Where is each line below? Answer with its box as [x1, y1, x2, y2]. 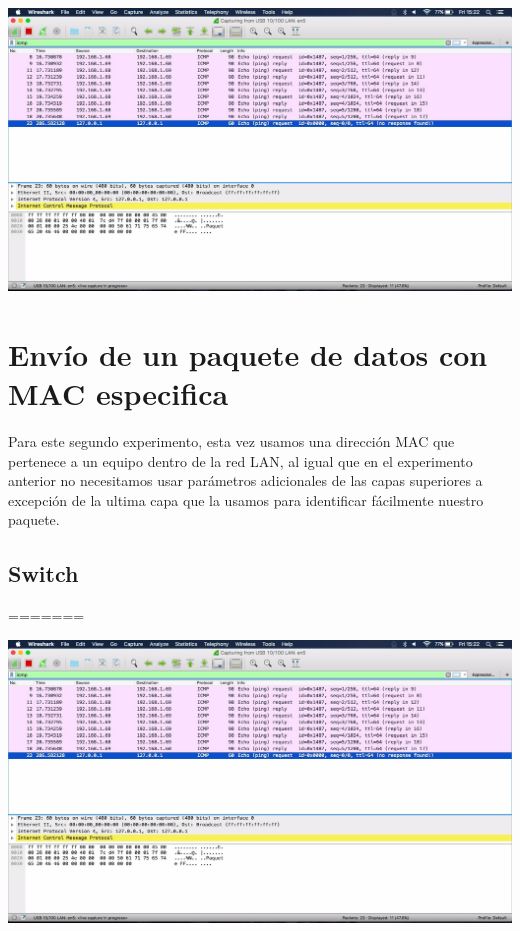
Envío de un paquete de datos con [8, 333, 488, 374]
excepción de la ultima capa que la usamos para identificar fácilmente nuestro [8, 489, 484, 510]
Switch [8, 558, 79, 589]
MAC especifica [8, 372, 229, 413]
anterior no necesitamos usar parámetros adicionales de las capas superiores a [8, 470, 483, 491]
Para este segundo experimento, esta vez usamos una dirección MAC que [8, 430, 455, 451]
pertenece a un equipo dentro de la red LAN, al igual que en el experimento [8, 450, 473, 471]
